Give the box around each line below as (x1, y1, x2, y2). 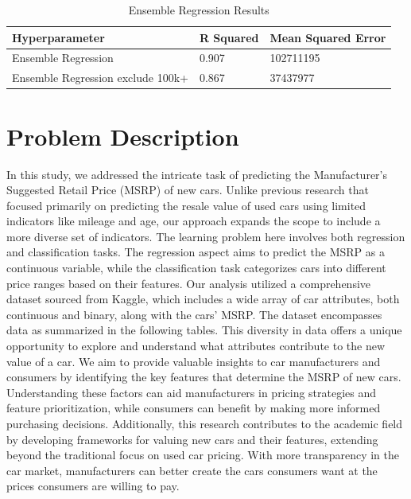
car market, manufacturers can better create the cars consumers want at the (6, 462, 378, 478)
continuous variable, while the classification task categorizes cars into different (6, 259, 386, 276)
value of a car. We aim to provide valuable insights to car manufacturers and (6, 353, 381, 369)
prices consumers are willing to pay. (6, 478, 180, 494)
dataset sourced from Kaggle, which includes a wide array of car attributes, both (6, 290, 400, 307)
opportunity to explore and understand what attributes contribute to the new (6, 337, 386, 354)
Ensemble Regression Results (128, 2, 269, 18)
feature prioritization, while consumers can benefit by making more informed (6, 400, 381, 416)
